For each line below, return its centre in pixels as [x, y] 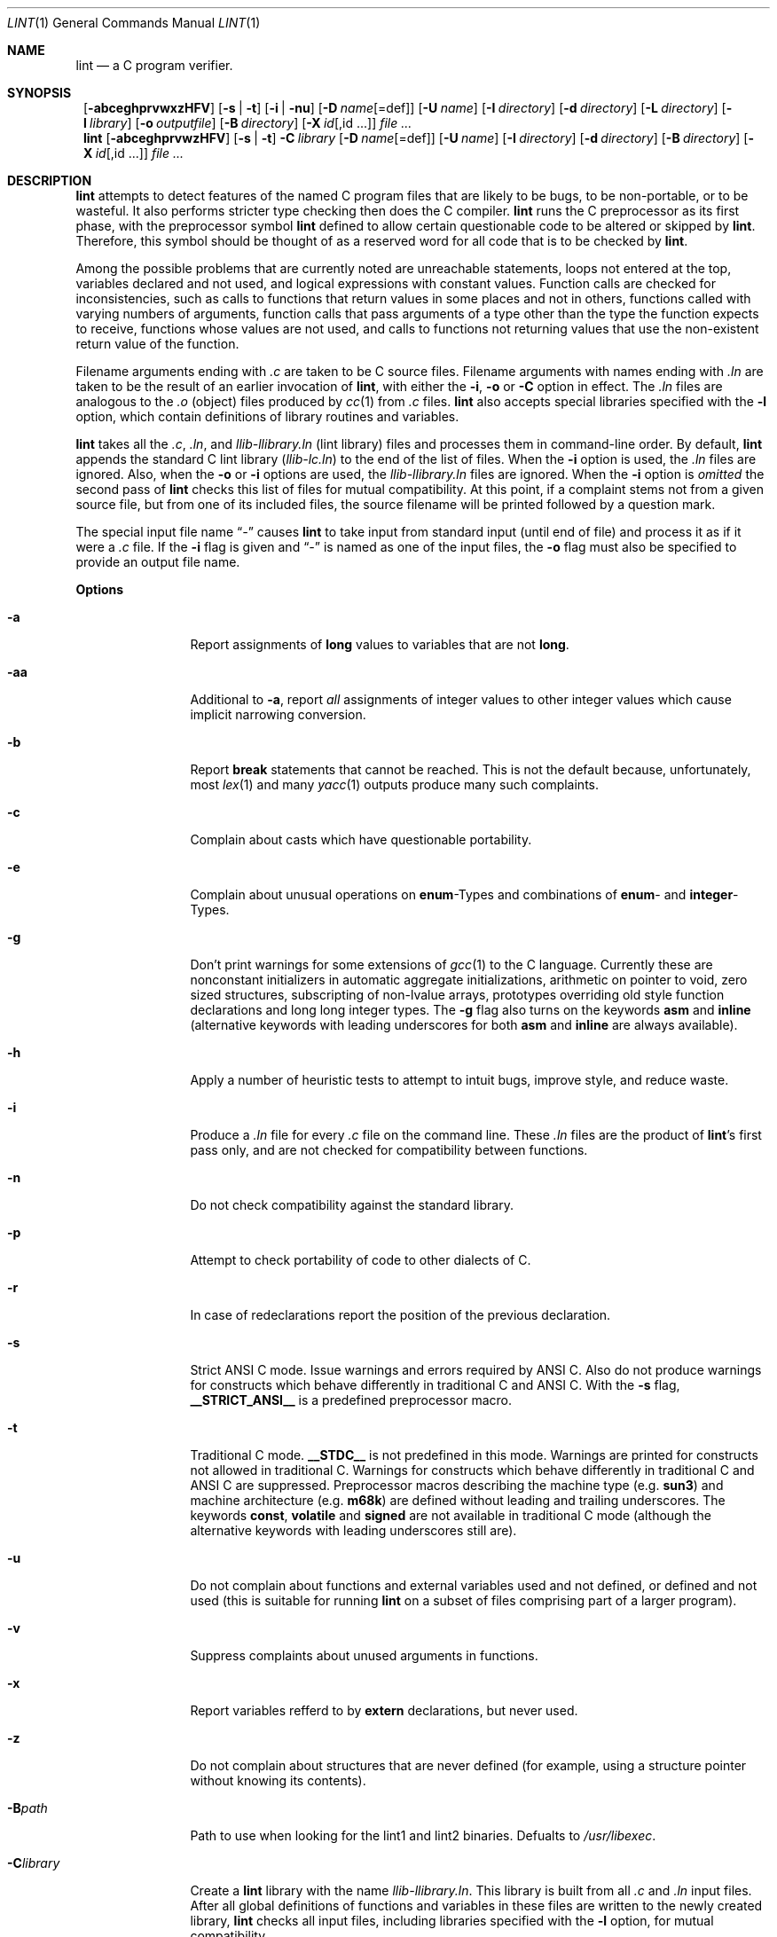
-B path [27, 1808]
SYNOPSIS [39, 93]
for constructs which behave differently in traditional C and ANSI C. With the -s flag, [435, 1385]
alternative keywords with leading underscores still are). [353, 1530]
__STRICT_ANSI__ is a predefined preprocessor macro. [351, 1400]
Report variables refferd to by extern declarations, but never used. [384, 1710]
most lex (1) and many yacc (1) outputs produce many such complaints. [394, 784]
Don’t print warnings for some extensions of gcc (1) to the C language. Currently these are [451, 965]
